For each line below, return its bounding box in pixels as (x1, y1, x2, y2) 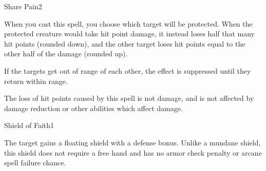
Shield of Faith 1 (4, 120, 54, 131)
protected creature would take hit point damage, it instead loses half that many (4, 28, 255, 39)
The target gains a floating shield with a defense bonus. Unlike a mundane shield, (4, 137, 261, 147)
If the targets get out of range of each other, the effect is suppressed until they (4, 65, 251, 76)
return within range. (4, 75, 68, 86)
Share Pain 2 (4, 1, 42, 11)
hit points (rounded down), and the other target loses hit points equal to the (4, 38, 245, 49)
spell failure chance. (4, 157, 66, 168)
